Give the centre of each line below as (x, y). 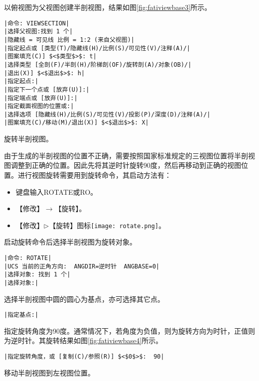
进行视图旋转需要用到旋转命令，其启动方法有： (94, 175)
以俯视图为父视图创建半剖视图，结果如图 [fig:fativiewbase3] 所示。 (108, 7)
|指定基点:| (21, 315)
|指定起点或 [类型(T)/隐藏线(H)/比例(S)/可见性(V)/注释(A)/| (97, 48)
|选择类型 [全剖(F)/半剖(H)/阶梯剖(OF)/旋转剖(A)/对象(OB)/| (98, 64)
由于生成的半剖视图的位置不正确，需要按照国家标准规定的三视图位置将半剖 (126, 155)
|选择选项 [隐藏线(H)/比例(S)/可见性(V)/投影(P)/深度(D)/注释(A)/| (107, 114)
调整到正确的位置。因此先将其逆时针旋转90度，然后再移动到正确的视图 (126, 165)
